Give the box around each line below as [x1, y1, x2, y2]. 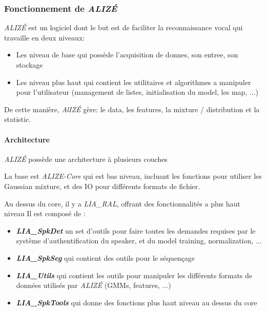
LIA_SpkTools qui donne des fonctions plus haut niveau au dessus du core [16, 297, 257, 307]
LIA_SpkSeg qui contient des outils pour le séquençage [16, 252, 195, 263]
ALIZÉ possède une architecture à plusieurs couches [4, 153, 168, 164]
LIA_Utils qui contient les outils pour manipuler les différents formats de [16, 269, 253, 280]
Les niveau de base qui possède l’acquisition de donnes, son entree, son [16, 49, 238, 60]
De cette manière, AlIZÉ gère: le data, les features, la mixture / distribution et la [4, 103, 260, 114]
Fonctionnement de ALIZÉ [4, 2, 117, 14]
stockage [16, 59, 43, 70]
